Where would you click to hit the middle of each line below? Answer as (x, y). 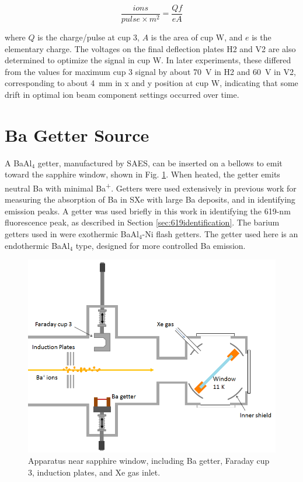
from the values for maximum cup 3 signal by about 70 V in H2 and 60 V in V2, (150, 71)
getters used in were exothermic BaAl (72, 233)
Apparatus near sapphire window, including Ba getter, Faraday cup (149, 461)
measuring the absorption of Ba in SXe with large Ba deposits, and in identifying (150, 199)
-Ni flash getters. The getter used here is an (220, 233)
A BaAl (18, 163)
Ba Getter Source (77, 134)
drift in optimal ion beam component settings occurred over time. (122, 95)
